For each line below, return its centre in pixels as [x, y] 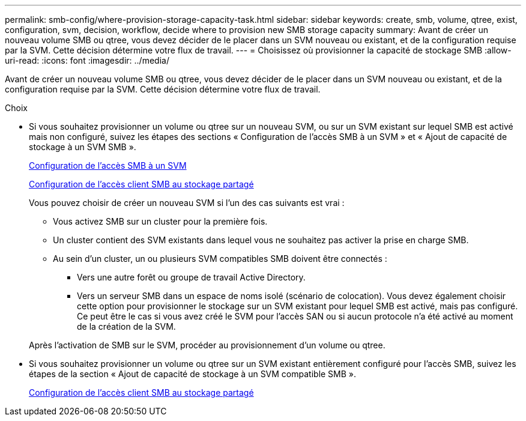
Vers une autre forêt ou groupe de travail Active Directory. [191, 277]
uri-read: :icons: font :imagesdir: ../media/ [87, 60]
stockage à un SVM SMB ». [83, 147]
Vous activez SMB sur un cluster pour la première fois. [160, 221]
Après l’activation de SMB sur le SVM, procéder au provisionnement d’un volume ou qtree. [207, 345]
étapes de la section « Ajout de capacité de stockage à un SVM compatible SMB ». [193, 374]
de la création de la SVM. [126, 326]
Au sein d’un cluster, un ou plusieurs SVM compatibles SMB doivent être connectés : [220, 259]
